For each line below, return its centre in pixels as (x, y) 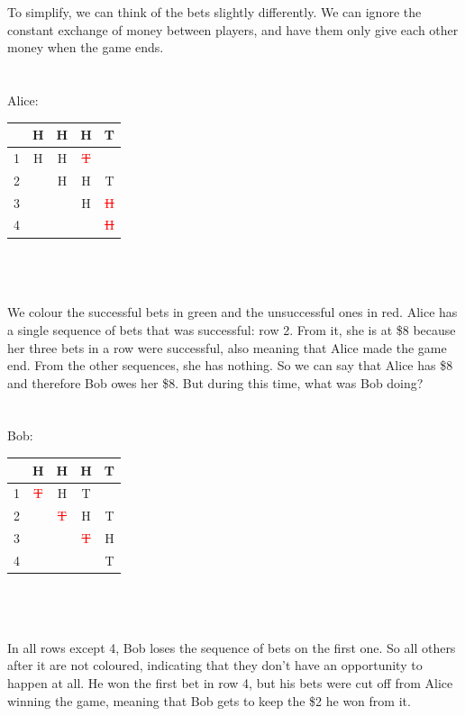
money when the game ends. (86, 47)
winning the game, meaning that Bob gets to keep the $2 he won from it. (209, 700)
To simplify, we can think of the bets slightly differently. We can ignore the (214, 12)
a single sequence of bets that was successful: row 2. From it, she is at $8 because (232, 329)
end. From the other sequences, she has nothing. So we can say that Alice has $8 (230, 365)
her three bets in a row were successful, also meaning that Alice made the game (227, 347)
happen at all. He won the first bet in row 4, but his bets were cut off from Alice (230, 683)
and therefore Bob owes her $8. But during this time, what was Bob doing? (215, 382)
